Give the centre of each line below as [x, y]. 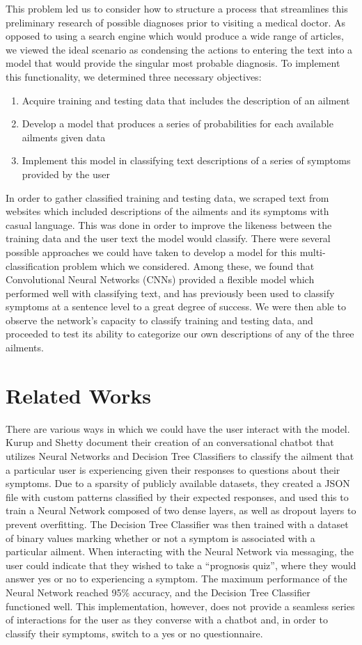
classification [33, 265]
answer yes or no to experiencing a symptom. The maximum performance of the [176, 579]
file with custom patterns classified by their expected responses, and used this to [177, 496]
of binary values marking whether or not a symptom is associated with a [160, 537]
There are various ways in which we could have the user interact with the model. [178, 428]
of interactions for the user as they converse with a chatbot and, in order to [167, 620]
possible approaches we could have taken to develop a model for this [151, 252]
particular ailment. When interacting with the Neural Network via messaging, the [180, 551]
